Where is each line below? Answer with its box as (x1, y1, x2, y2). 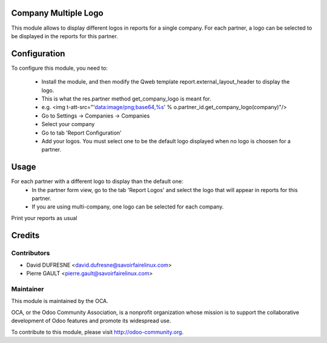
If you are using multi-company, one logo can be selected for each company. (31, 203, 224, 210)
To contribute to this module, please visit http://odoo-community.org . (11, 328, 184, 336)
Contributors (11, 248, 50, 257)
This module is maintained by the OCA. (11, 298, 108, 305)
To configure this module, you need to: (11, 64, 108, 72)
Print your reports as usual (11, 214, 78, 221)
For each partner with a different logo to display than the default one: (11, 178, 183, 185)
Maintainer (11, 285, 44, 293)
